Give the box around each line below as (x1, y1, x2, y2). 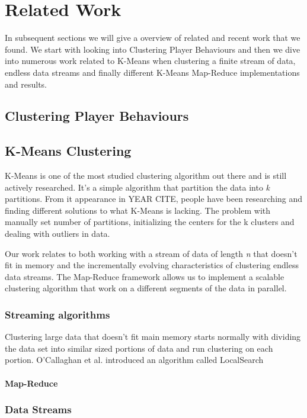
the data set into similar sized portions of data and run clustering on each (5, 342, 273, 354)
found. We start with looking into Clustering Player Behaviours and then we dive (5, 43, 300, 55)
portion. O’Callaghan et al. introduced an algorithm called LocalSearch (5, 353, 264, 366)
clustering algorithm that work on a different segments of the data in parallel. (5, 282, 287, 294)
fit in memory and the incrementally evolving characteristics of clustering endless (5, 259, 299, 271)
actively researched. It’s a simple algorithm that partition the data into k (5, 181, 270, 193)
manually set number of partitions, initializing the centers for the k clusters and (5, 216, 295, 228)
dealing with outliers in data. (5, 227, 110, 240)
